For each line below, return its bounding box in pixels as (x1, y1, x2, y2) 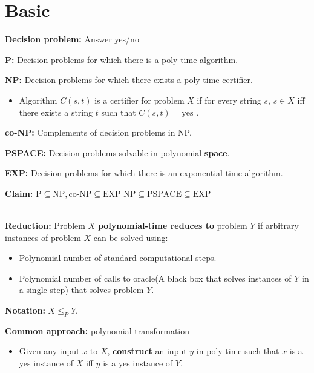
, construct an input (107, 345, 187, 357)
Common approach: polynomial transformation (5, 324, 190, 337)
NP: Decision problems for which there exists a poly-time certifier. (5, 73, 253, 86)
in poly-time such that (196, 345, 280, 357)
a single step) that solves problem (19, 283, 144, 296)
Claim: (5, 187, 33, 199)
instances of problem (5, 231, 81, 243)
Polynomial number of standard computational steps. (19, 251, 217, 264)
